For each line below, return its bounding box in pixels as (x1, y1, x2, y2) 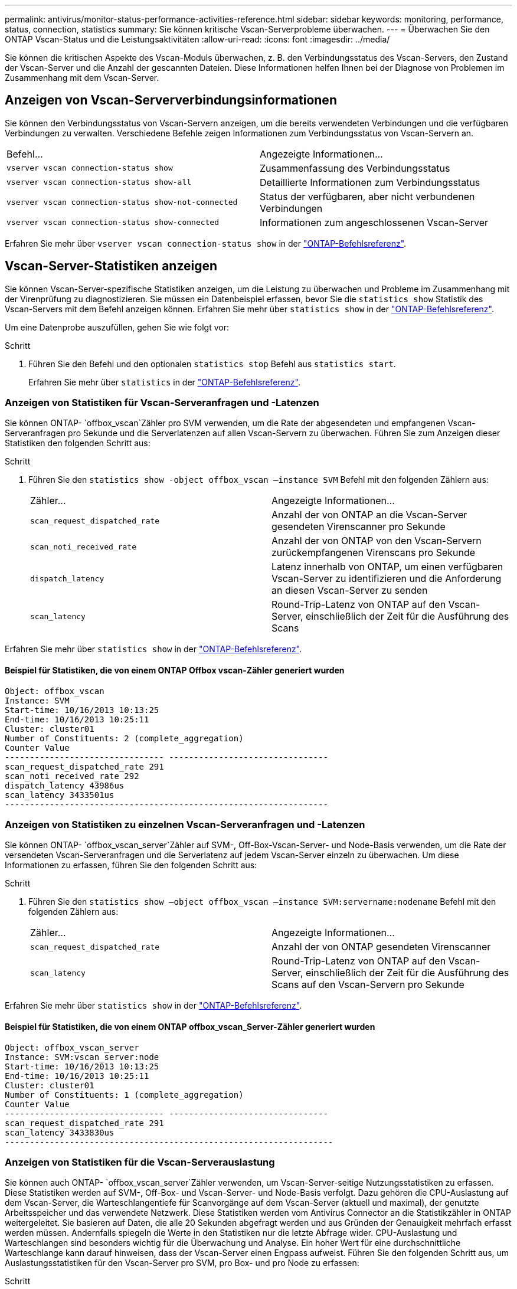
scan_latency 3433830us (5, 1127, 114, 1137)
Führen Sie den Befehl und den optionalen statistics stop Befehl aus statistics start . (28, 358, 396, 369)
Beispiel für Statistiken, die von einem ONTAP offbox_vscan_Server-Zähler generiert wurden (5, 1022, 375, 1032)
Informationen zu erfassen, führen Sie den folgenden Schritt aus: (5, 860, 257, 871)
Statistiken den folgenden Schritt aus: (5, 438, 150, 449)
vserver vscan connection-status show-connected (6, 218, 220, 227)
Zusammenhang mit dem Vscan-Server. (5, 73, 159, 83)
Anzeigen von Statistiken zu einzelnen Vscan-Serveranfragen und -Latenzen (5, 819, 365, 831)
